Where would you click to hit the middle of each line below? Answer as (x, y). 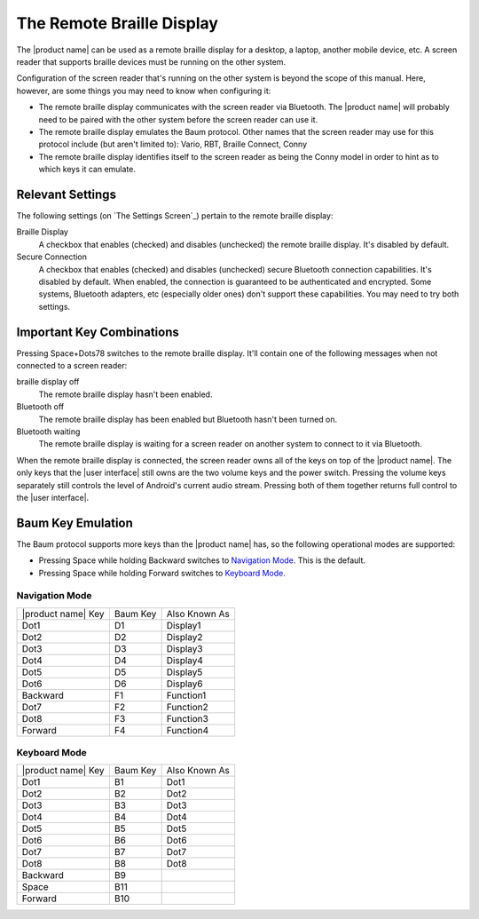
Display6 (185, 684)
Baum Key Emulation (75, 523)
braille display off (48, 382)
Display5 (185, 672)
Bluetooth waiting (48, 432)
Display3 (185, 648)
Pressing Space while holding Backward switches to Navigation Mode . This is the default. (202, 560)
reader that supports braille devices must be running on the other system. (151, 61)
